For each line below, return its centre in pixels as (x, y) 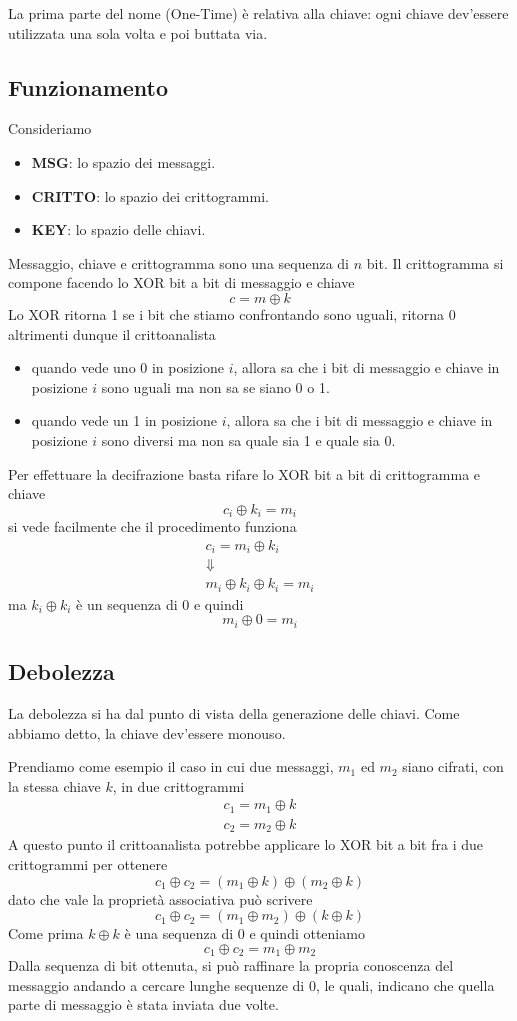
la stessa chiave (54, 785)
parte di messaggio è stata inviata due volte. (143, 1004)
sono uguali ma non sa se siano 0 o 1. (215, 386)
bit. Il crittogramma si (435, 262)
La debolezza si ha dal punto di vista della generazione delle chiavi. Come (234, 713)
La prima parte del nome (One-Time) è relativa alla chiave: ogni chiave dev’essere (258, 13)
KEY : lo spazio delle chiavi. (118, 229)
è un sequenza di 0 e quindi (160, 603)
